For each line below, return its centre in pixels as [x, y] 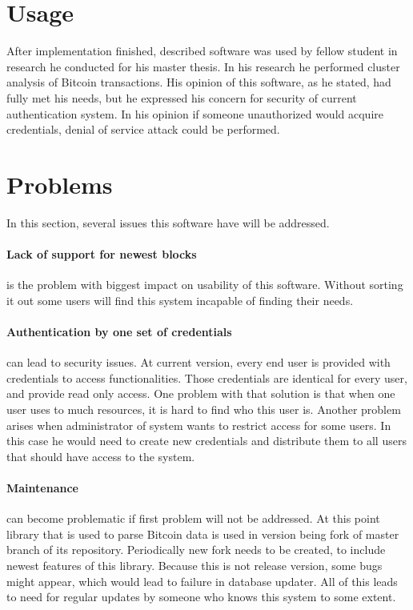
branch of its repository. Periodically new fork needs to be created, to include [196, 550]
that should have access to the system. [101, 456]
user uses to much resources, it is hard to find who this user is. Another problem [204, 409]
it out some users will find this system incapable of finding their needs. [180, 300]
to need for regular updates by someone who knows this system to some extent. [201, 597]
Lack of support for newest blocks [102, 254]
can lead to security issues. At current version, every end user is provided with [198, 362]
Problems [60, 184]
